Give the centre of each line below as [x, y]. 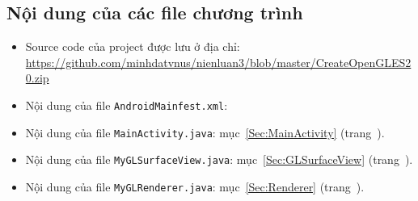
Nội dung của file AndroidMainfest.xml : [127, 105]
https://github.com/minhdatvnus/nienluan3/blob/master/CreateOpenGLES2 [218, 62]
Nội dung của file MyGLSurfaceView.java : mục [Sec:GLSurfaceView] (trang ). [219, 159]
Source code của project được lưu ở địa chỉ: [133, 46]
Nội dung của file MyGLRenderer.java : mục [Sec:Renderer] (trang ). [195, 186]
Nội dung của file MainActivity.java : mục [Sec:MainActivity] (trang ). [205, 132]
